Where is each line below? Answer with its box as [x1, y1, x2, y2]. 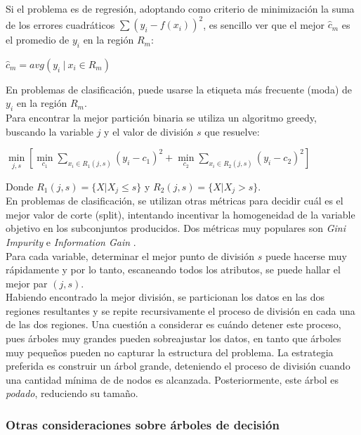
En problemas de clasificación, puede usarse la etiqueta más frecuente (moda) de [6, 82, 352, 96]
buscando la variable [6, 124, 93, 138]
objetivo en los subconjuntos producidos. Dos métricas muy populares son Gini [6, 221, 346, 235]
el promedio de [6, 32, 70, 47]
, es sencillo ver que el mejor [203, 17, 324, 32]
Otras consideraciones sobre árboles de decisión [6, 415, 280, 433]
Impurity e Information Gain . [6, 234, 136, 249]
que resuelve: [204, 124, 260, 138]
